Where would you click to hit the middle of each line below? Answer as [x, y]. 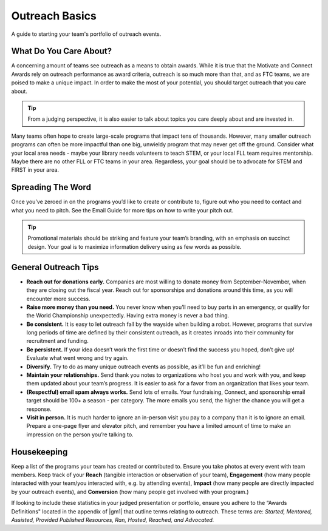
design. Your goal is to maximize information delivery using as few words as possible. [135, 246]
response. [39, 409]
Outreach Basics [54, 16]
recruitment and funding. [58, 341]
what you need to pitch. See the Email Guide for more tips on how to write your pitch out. [122, 210]
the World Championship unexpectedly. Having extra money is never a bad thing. [128, 316]
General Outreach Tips [55, 267]
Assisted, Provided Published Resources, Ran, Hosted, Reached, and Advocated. [113, 520]
